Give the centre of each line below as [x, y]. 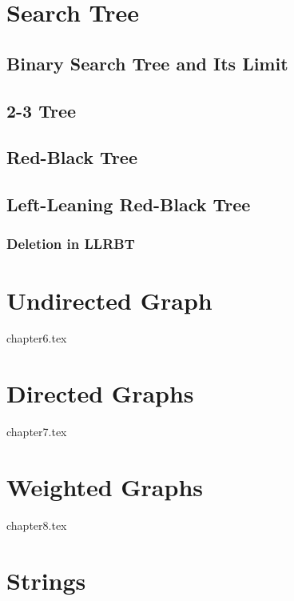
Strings [46, 580]
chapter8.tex [37, 525]
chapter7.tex [37, 432]
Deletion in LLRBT [71, 244]
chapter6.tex [37, 338]
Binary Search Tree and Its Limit [147, 63]
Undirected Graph [109, 300]
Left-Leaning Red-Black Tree [129, 204]
